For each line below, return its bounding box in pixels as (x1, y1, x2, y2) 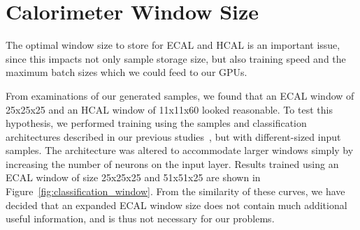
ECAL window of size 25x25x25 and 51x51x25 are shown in (6, 170, 261, 185)
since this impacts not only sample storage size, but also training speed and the (6, 51, 346, 66)
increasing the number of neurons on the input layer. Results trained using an (6, 156, 339, 171)
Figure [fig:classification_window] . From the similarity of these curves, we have (6, 184, 345, 199)
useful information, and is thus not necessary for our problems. (6, 211, 275, 226)
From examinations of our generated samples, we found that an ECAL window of (6, 88, 354, 102)
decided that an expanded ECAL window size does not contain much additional (6, 197, 347, 212)
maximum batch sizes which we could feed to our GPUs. (6, 65, 247, 79)
